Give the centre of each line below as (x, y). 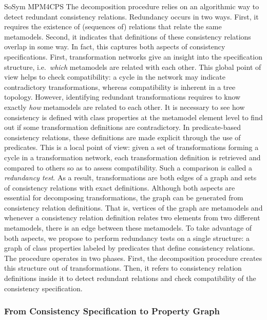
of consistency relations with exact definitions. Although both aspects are (120, 187)
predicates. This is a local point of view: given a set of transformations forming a (131, 147)
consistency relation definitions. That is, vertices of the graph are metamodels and (133, 207)
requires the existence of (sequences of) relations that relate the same (113, 26)
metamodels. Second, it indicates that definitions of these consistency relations (128, 36)
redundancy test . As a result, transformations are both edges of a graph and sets (130, 177)
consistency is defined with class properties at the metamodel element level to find (133, 117)
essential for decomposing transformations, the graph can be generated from (124, 197)
